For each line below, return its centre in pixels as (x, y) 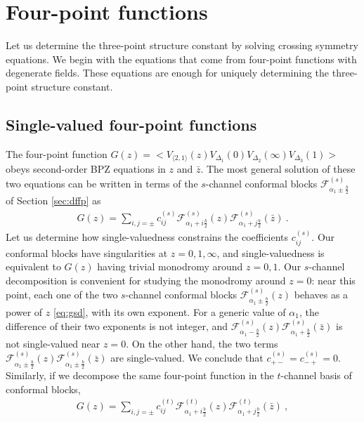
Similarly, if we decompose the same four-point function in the (140, 375)
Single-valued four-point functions (131, 124)
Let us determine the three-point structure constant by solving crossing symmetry (182, 45)
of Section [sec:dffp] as (53, 200)
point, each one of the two (62, 295)
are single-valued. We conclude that (187, 358)
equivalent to (33, 266)
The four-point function (57, 153)
